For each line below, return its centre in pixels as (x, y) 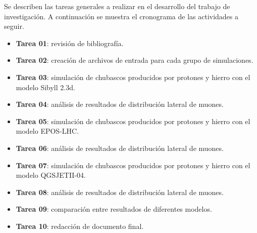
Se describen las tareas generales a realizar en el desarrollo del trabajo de (117, 6)
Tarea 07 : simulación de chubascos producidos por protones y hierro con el (133, 165)
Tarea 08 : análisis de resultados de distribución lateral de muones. (120, 192)
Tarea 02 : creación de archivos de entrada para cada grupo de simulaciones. (135, 60)
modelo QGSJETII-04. (51, 175)
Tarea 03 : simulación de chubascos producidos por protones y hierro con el (133, 77)
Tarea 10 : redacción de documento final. (80, 226)
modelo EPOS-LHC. (47, 131)
